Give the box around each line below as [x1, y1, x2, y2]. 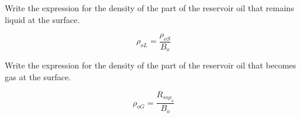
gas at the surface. [5, 71, 71, 83]
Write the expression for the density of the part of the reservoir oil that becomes [5, 59, 296, 71]
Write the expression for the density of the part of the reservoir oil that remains [5, 2, 294, 14]
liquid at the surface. [5, 13, 80, 25]
